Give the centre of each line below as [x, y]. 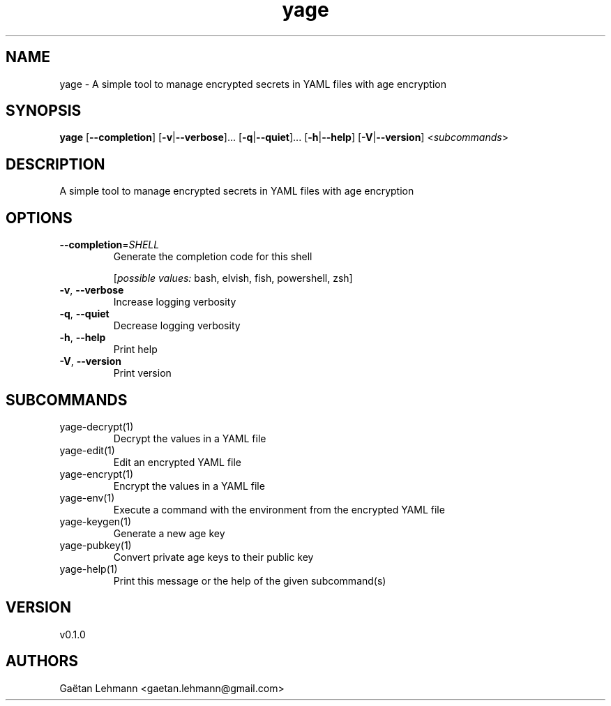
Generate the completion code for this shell [213, 257]
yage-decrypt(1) [97, 426]
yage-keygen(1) [96, 521]
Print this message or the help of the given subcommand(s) [250, 580]
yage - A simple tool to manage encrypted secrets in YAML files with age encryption [253, 84]
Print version [142, 373]
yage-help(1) [89, 569]
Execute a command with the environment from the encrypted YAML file [279, 509]
